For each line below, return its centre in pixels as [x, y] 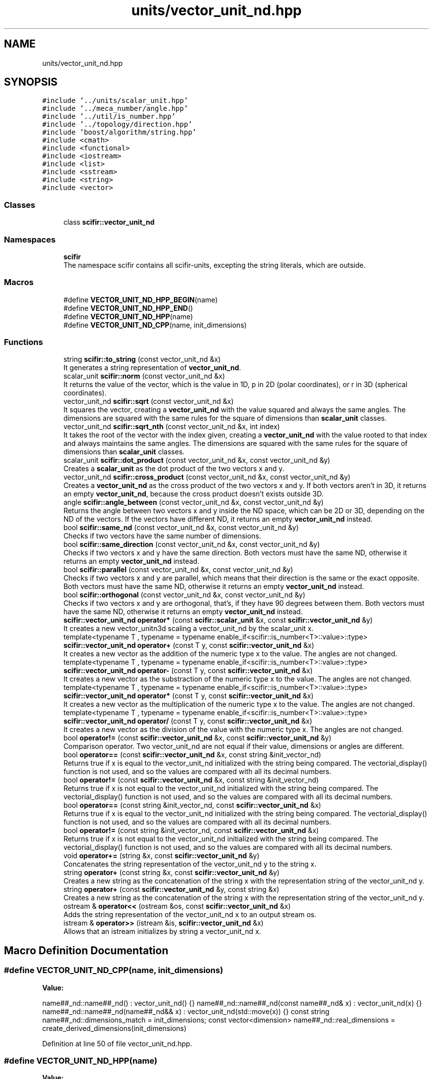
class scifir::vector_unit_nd [109, 222]
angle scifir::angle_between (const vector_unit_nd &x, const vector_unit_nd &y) [194, 502]
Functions [23, 342]
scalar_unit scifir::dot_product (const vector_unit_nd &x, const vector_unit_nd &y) [197, 460]
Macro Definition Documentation [86, 950]
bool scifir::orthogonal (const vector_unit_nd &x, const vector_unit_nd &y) [184, 595]
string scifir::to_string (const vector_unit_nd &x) [142, 359]
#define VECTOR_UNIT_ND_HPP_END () [128, 308]
